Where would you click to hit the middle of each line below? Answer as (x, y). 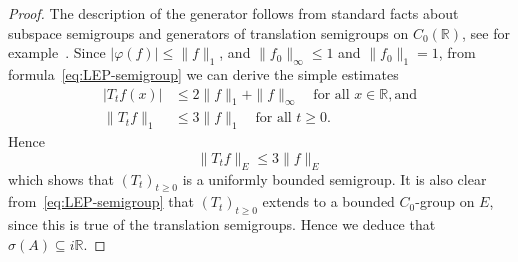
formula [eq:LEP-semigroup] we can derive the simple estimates (203, 73)
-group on (445, 201)
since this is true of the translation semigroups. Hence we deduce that (222, 224)
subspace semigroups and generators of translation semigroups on (208, 32)
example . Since (57, 52)
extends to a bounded (328, 201)
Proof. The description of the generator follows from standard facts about (233, 13)
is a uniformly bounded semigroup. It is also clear (334, 178)
